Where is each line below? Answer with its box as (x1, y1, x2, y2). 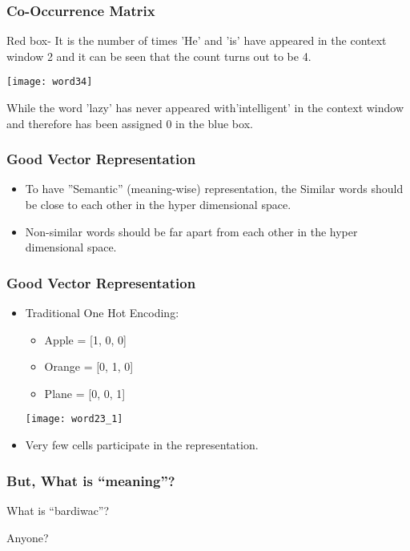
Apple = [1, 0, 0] (44, 331, 127, 348)
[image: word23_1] (25, 413, 123, 425)
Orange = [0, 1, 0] (44, 358, 134, 375)
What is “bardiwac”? (6, 501, 110, 518)
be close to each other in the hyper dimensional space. (25, 196, 291, 213)
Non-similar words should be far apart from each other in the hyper (25, 223, 358, 239)
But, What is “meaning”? (6, 470, 175, 490)
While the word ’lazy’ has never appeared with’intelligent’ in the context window (6, 99, 404, 116)
